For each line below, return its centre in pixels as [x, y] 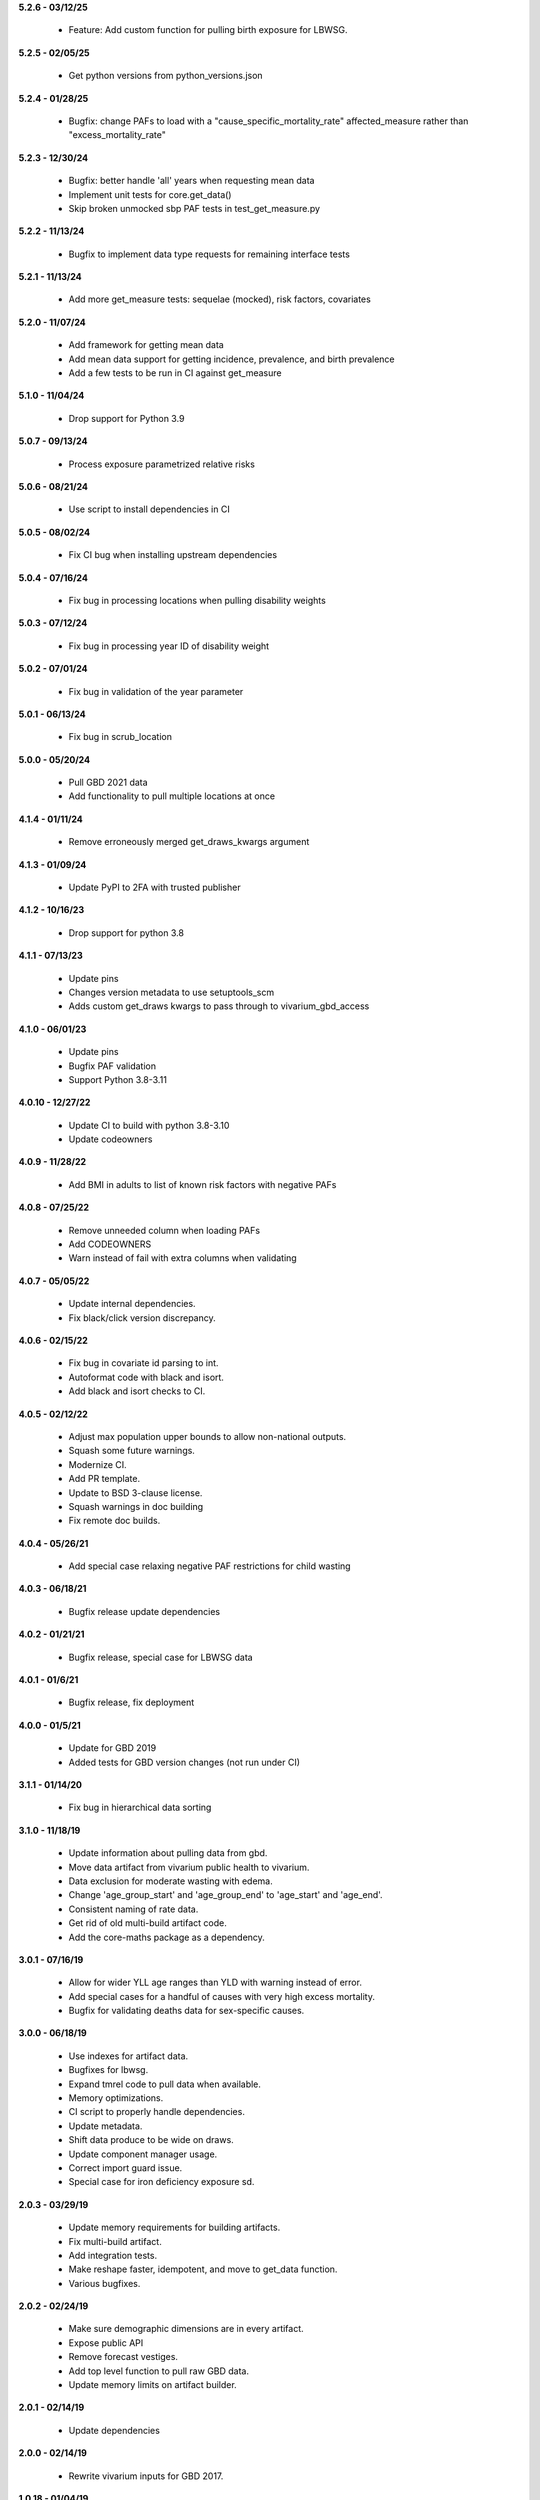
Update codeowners [110, 1139]
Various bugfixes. [104, 2283]
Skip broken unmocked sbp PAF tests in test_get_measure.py [194, 208]
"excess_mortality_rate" [117, 135]
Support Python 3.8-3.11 [117, 1079]
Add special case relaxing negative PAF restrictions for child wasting [209, 1566]
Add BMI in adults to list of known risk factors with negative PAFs [202, 1184]
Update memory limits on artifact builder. [152, 2385]
